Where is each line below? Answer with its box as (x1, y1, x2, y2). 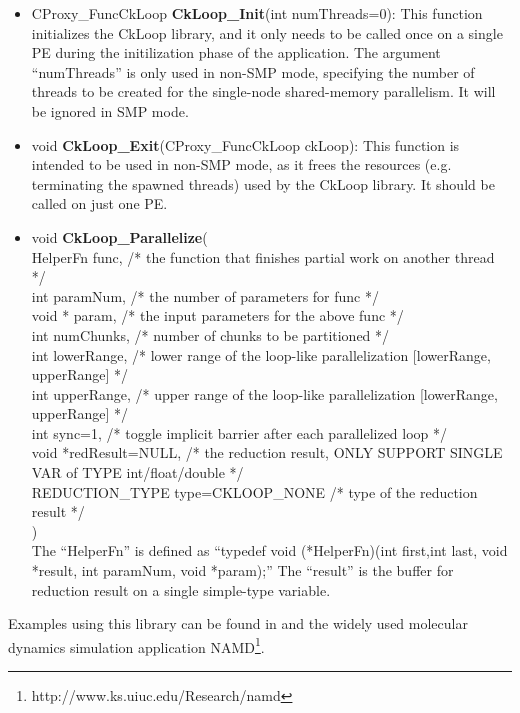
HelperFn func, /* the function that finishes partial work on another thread (31, 246, 495, 267)
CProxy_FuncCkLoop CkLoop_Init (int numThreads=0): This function (31, 3, 483, 23)
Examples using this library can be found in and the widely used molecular (8, 613, 468, 634)
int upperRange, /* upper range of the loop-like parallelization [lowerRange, (31, 383, 498, 404)
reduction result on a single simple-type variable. (31, 579, 331, 600)
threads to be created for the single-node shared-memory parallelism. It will (31, 81, 496, 102)
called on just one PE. (31, 193, 168, 214)
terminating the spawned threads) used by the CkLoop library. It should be (31, 173, 495, 194)
